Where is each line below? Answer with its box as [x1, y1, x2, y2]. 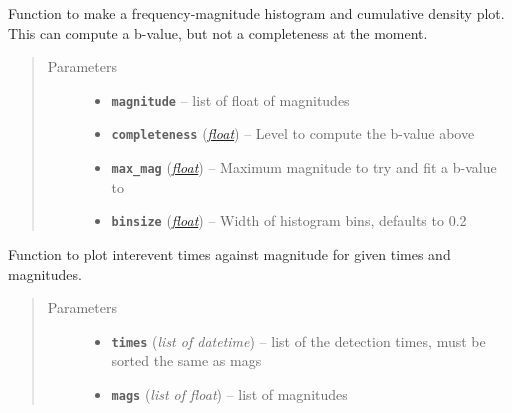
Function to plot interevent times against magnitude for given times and [8, 244, 451, 264]
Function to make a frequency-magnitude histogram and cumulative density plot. [8, 3, 505, 23]
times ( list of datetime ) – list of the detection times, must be [111, 330, 486, 351]
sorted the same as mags [111, 350, 262, 371]
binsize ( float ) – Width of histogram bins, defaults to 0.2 [111, 210, 467, 231]
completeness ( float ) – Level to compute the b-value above [111, 123, 475, 144]
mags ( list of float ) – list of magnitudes [111, 384, 348, 405]
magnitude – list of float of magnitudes [111, 89, 350, 110]
